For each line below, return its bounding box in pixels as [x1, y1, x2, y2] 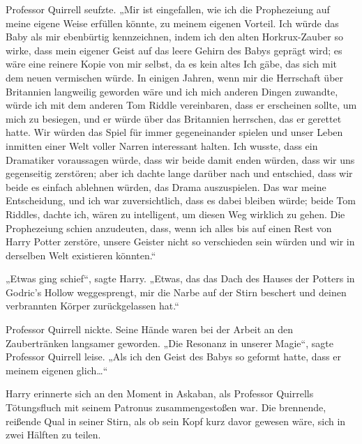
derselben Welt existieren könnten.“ [6, 247, 156, 262]
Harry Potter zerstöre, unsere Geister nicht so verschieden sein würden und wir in [6, 234, 355, 249]
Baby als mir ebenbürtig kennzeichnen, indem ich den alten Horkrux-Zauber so [6, 29, 343, 44]
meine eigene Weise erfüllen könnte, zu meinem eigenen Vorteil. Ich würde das [6, 15, 339, 30]
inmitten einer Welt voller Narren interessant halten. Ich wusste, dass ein [6, 138, 318, 153]
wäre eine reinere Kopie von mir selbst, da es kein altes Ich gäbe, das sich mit [6, 56, 337, 71]
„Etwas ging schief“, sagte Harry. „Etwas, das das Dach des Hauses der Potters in [6, 271, 355, 286]
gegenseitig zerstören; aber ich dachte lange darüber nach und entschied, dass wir [6, 166, 353, 181]
